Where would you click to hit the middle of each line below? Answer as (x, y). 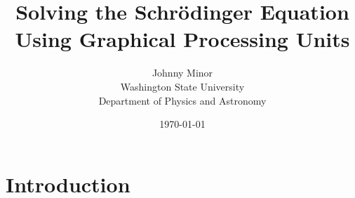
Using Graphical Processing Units (182, 39)
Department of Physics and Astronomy (182, 100)
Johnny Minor (182, 73)
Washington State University (182, 86)
